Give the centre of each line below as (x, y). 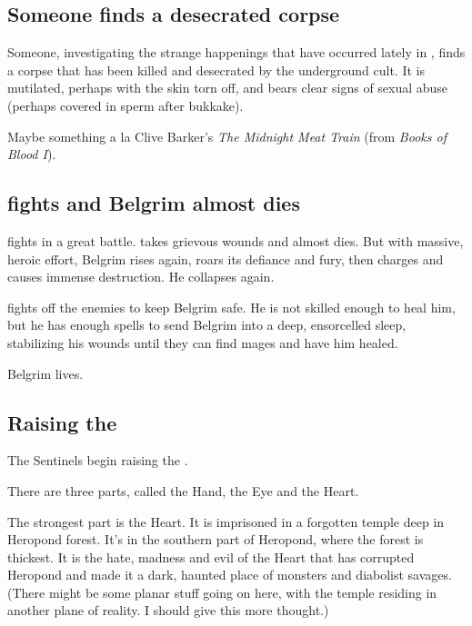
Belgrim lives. (45, 373)
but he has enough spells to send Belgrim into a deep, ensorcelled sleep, (207, 325)
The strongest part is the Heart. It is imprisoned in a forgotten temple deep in (226, 521)
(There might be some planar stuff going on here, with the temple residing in (222, 592)
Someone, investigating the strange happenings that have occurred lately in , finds (236, 52)
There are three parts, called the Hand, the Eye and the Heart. (183, 490)
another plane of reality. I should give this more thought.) (168, 610)
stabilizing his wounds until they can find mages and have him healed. (203, 342)
